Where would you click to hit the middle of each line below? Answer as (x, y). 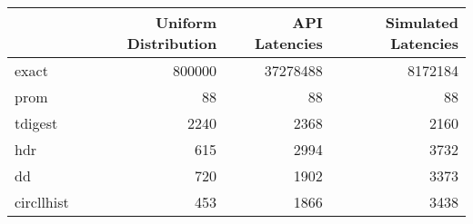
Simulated (422, 22)
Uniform (186, 22)
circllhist (42, 202)
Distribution (172, 43)
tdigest (36, 123)
